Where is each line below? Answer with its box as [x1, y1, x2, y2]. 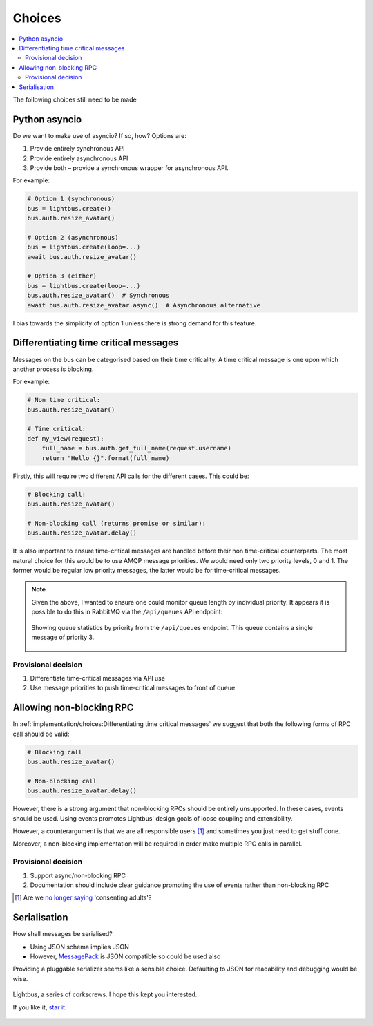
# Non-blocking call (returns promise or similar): [27, 519, 207, 527]
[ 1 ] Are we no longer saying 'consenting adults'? [15, 893, 152, 902]
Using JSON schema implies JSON [30, 942, 129, 951]
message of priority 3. [31, 633, 95, 641]
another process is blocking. [12, 365, 94, 373]
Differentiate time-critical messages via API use [30, 674, 166, 683]
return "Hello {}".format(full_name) [41, 454, 170, 462]
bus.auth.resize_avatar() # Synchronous [27, 292, 170, 300]
